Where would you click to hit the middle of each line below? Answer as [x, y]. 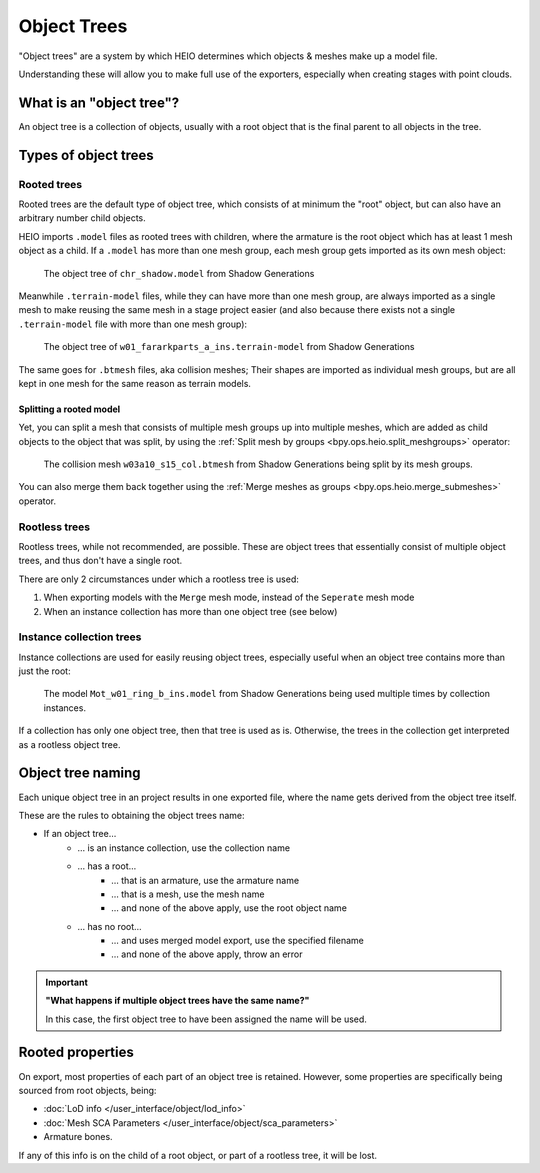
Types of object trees [86, 155]
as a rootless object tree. [69, 744]
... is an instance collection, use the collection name [183, 847]
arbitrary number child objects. [82, 218]
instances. [65, 707]
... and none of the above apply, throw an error [207, 954]
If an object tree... [80, 834]
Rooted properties [76, 1052]
